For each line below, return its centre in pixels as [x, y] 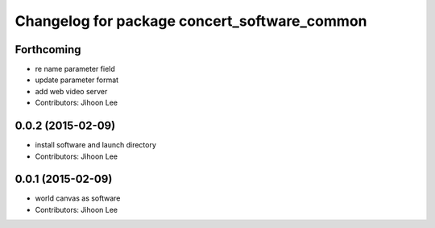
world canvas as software [78, 198]
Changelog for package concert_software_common [191, 21]
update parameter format [77, 80]
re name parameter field [75, 69]
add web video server [71, 91]
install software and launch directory [96, 145]
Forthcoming [48, 50]
